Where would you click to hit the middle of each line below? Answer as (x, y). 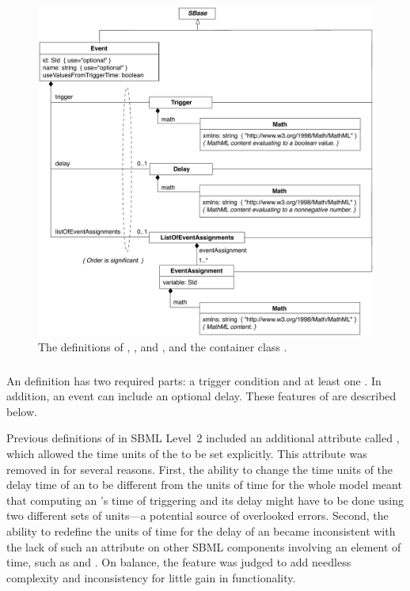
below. (22, 411)
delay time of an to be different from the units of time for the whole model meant (204, 485)
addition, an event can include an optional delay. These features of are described (201, 396)
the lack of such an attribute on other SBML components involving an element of (204, 546)
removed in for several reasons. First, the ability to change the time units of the (200, 469)
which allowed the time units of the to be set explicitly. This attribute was (187, 454)
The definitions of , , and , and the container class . (163, 347)
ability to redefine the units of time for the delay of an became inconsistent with (201, 531)
